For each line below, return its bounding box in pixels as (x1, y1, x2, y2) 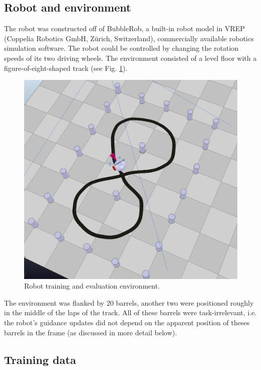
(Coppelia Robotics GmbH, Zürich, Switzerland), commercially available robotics (4, 33, 254, 43)
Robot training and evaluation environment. (24, 281, 160, 291)
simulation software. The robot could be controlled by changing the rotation (4, 43, 239, 53)
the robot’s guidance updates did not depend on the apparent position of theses (4, 317, 250, 327)
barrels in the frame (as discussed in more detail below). (4, 327, 177, 337)
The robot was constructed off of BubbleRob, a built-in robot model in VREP (4, 23, 245, 34)
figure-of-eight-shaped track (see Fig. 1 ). (4, 62, 128, 73)
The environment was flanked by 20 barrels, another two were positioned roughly (4, 297, 254, 308)
